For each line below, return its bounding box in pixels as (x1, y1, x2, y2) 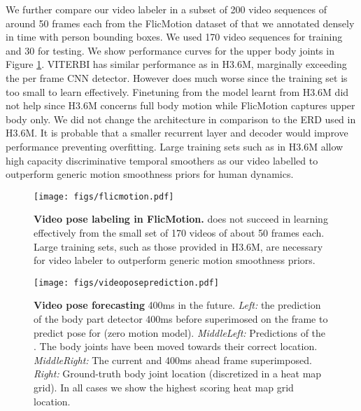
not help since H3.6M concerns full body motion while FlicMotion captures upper (6, 98, 355, 113)
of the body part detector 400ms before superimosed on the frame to (34, 312, 328, 326)
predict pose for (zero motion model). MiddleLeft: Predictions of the (34, 325, 326, 340)
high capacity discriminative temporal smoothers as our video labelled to (6, 153, 318, 167)
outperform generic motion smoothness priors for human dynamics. (6, 167, 294, 181)
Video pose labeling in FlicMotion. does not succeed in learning (34, 211, 328, 226)
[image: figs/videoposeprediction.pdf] (34, 277, 219, 288)
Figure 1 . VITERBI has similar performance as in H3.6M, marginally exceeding (6, 57, 347, 71)
